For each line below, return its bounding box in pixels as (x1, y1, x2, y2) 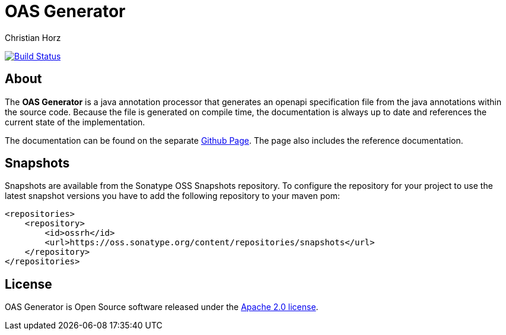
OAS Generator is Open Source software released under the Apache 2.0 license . (5, 302, 319, 312)
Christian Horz (5, 32, 61, 43)
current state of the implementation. (5, 116, 145, 127)
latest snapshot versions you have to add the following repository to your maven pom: (5, 191, 340, 201)
